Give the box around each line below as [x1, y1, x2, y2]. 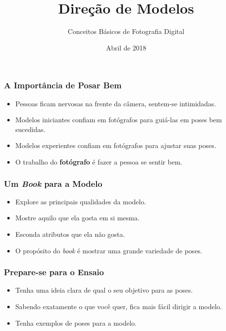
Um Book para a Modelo [4, 177, 102, 189]
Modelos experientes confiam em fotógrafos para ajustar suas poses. [15, 140, 216, 150]
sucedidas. [15, 124, 46, 134]
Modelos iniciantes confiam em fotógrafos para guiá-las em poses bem [15, 115, 222, 125]
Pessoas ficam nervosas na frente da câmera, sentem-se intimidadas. [15, 98, 216, 108]
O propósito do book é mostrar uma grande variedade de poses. [15, 245, 203, 255]
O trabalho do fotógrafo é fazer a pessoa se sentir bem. [15, 156, 182, 166]
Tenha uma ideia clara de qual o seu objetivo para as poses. [15, 285, 193, 295]
